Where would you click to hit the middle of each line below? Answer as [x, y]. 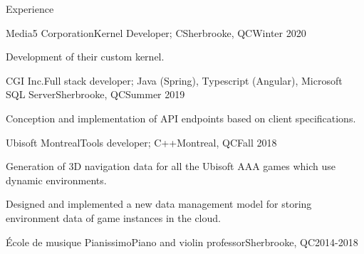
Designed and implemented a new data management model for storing [159, 204]
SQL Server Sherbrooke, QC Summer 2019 [95, 94]
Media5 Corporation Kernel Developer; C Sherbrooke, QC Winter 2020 [156, 32]
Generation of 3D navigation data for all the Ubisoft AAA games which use [171, 166]
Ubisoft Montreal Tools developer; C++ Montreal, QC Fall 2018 [141, 142]
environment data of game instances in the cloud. [113, 217]
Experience [30, 9]
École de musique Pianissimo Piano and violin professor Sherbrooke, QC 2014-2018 [182, 242]
